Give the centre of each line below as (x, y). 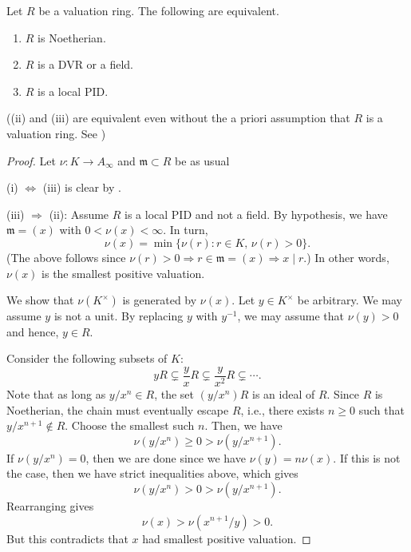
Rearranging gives (50, 505)
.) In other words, (346, 257)
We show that (40, 300)
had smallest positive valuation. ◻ (227, 538)
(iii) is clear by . (82, 187)
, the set (174, 393)
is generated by (160, 300)
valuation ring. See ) (56, 133)
